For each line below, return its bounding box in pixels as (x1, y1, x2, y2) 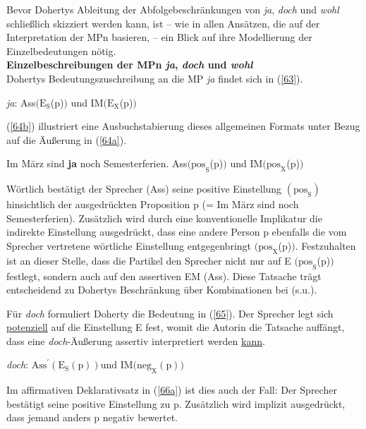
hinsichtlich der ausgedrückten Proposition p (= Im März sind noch (6, 197, 299, 212)
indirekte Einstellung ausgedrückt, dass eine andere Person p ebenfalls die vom (6, 224, 347, 239)
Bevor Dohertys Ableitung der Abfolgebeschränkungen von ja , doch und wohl (6, 2, 339, 16)
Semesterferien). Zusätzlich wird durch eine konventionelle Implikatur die (6, 210, 322, 225)
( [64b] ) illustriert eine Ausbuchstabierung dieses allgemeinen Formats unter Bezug (6, 119, 360, 133)
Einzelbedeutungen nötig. (6, 43, 116, 58)
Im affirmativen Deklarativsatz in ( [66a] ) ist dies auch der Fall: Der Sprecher (6, 382, 337, 397)
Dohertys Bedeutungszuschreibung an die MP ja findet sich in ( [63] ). (6, 71, 303, 85)
